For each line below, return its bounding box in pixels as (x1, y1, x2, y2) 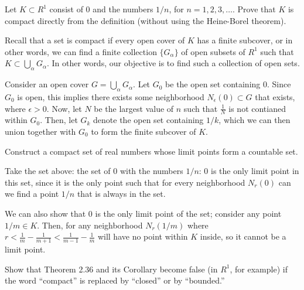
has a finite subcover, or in (197, 34, 293, 46)
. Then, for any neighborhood (37, 219, 143, 231)
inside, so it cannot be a (200, 230, 286, 243)
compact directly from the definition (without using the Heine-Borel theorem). (5, 14, 286, 26)
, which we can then (218, 114, 291, 126)
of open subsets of (181, 45, 245, 57)
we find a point (5, 187, 59, 200)
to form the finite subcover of (91, 125, 196, 137)
